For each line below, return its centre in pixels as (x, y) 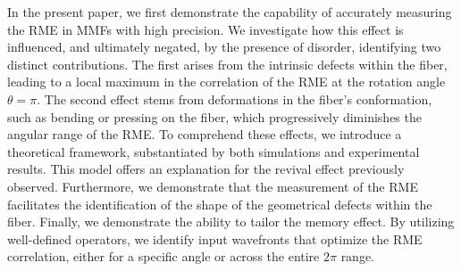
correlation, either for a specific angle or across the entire (163, 256)
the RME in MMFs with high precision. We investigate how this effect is (205, 29)
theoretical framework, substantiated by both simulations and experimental (214, 151)
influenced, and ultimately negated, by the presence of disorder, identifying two (224, 47)
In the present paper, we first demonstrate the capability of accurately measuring (230, 12)
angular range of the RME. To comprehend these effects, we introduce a (205, 134)
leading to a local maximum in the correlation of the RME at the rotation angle (226, 82)
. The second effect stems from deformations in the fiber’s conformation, (235, 99)
